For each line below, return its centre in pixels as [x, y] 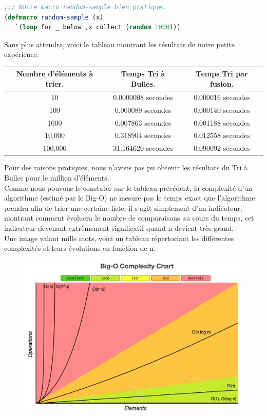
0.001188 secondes [222, 122]
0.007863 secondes [143, 122]
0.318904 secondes [143, 135]
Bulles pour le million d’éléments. [57, 177]
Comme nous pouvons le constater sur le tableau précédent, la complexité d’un [128, 187]
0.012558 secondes [222, 135]
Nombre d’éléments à [55, 74]
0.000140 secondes [222, 110]
